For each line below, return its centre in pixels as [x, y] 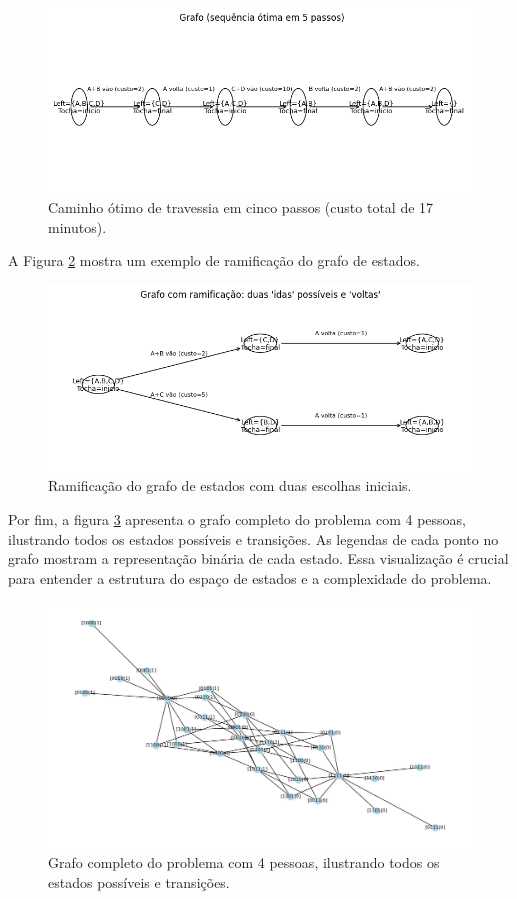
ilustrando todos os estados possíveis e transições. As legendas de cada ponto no [253, 538]
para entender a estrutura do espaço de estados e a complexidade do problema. [250, 577]
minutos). [77, 226]
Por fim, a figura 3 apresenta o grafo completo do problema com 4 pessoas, [237, 518]
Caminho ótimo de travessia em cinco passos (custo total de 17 [241, 207]
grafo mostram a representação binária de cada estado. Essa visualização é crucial [258, 558]
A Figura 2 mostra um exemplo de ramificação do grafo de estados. [214, 260]
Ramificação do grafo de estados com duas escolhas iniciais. [230, 485]
